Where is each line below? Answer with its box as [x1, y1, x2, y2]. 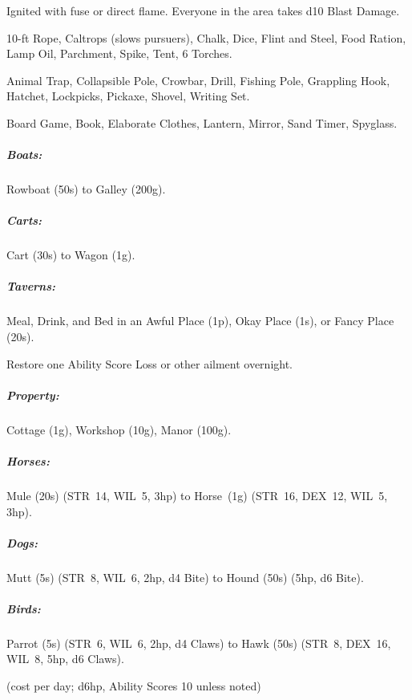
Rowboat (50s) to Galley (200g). [6, 181, 166, 197]
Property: [6, 386, 59, 403]
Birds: [6, 600, 41, 617]
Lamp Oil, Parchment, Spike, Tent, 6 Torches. [6, 45, 232, 62]
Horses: [6, 452, 50, 469]
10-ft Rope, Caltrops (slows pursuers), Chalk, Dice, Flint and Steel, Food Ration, [6, 29, 406, 46]
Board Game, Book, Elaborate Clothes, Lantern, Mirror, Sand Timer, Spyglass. [6, 114, 398, 131]
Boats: [6, 146, 42, 163]
